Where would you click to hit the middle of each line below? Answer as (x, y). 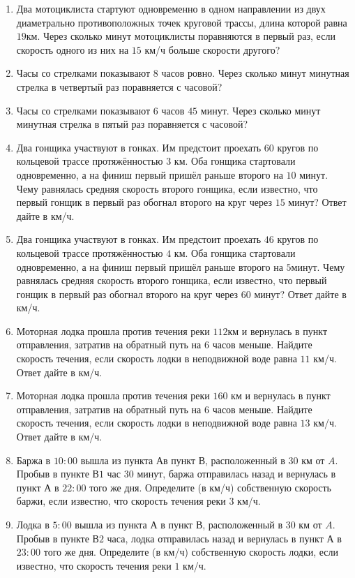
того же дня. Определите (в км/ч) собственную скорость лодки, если (191, 552)
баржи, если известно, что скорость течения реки (121, 501)
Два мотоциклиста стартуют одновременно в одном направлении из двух (171, 8)
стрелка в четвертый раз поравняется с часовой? (119, 86)
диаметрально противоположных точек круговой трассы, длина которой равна (182, 22)
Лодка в (33, 524)
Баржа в (33, 460)
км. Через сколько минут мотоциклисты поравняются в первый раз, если (181, 36)
